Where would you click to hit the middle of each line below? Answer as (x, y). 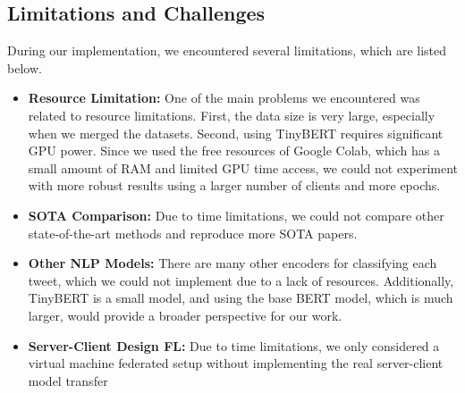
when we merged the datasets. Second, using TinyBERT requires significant (236, 133)
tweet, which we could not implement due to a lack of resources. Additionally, (241, 280)
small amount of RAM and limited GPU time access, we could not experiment (243, 167)
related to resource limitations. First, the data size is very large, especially (232, 115)
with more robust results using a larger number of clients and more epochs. (234, 185)
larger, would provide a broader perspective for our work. (185, 315)
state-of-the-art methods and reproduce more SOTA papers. (193, 233)
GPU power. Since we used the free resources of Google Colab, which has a (234, 151)
